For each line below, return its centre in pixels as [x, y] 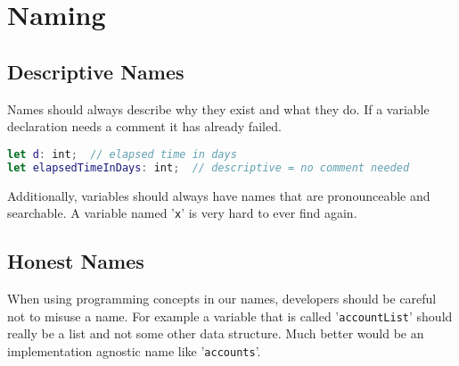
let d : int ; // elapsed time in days [122, 154]
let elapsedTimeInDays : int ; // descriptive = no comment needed [209, 167]
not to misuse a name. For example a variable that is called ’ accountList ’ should [230, 316]
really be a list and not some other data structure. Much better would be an [216, 333]
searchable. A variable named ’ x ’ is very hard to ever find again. [182, 213]
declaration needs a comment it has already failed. [144, 126]
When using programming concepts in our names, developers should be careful [222, 298]
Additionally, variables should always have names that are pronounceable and [219, 195]
